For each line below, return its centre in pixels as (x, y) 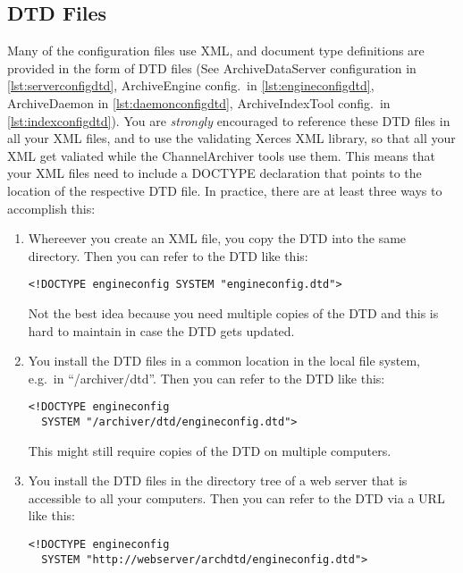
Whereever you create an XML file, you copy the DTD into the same (217, 238)
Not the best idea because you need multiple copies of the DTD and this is (233, 312)
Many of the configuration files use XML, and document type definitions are (216, 51)
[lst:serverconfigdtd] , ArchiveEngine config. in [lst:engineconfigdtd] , (191, 85)
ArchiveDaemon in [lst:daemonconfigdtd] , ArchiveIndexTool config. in (199, 102)
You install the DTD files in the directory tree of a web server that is (218, 480)
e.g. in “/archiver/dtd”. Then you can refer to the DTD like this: (206, 378)
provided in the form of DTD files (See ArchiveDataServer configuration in (212, 67)
